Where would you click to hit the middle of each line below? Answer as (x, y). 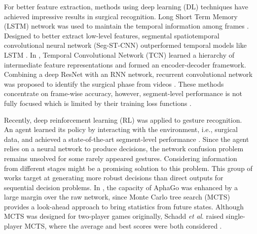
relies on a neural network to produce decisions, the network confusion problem (124, 149)
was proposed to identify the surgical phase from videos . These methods (114, 84)
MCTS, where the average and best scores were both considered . (123, 226)
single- (236, 216)
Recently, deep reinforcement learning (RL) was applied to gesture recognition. (123, 119)
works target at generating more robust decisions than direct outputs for (114, 178)
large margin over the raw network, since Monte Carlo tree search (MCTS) (117, 197)
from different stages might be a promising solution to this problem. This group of (128, 168)
